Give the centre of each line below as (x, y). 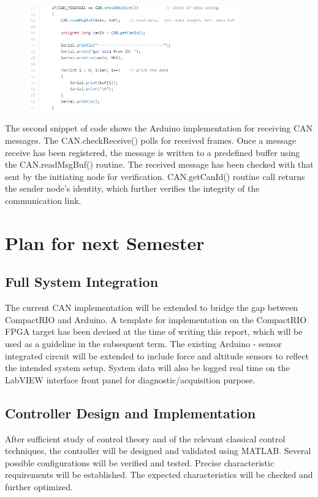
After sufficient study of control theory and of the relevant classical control (145, 438)
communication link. (43, 201)
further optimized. (39, 486)
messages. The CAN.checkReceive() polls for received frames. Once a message (151, 140)
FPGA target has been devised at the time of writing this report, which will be (154, 331)
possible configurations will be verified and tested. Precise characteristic (140, 462)
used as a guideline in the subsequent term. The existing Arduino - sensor (143, 343)
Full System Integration (82, 282)
